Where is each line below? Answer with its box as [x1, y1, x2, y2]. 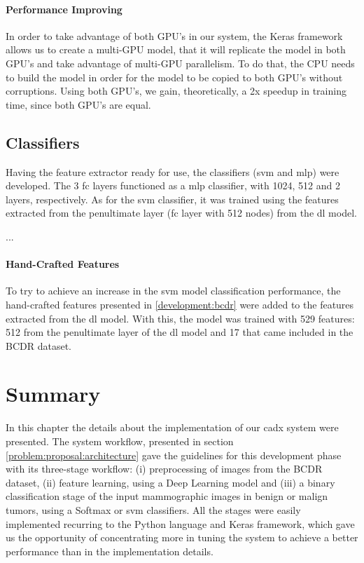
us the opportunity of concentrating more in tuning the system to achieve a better [6, 530, 358, 545]
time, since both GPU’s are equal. [6, 97, 151, 111]
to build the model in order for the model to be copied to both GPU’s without [6, 69, 343, 84]
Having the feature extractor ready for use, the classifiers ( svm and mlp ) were [6, 164, 339, 179]
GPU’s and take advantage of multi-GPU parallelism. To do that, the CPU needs [6, 55, 355, 70]
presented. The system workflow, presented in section [6, 434, 234, 449]
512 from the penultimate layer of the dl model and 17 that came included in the [6, 325, 353, 339]
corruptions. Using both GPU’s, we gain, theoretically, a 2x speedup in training [6, 83, 346, 98]
